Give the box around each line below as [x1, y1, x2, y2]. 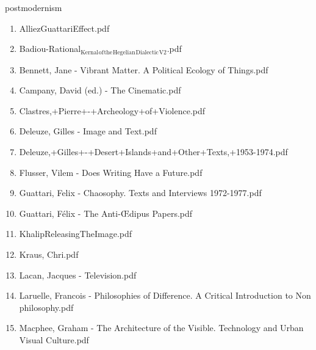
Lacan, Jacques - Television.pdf [19, 268, 137, 281]
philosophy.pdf [19, 301, 74, 313]
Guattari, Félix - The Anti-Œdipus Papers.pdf [19, 206, 193, 219]
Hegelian [112, 49, 135, 56]
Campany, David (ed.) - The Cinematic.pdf [19, 84, 181, 97]
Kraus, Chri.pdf [19, 247, 79, 260]
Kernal [81, 49, 99, 56]
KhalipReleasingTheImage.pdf [19, 227, 132, 240]
